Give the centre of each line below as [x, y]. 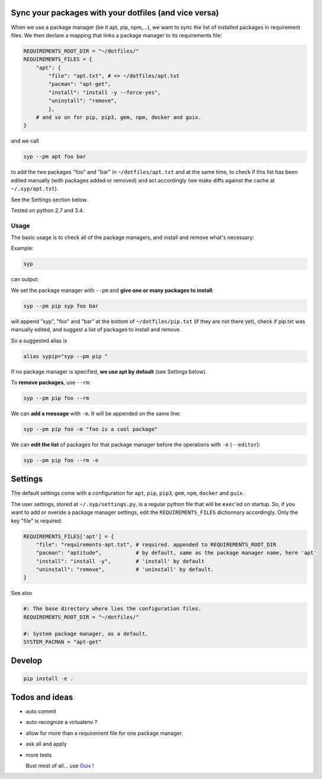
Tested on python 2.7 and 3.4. [47, 210]
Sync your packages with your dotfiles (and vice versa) [115, 13]
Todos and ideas [42, 697]
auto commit [41, 712]
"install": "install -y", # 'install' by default [120, 561]
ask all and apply [46, 744]
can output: [25, 279]
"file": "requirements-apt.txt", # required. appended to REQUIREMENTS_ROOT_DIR [156, 544]
